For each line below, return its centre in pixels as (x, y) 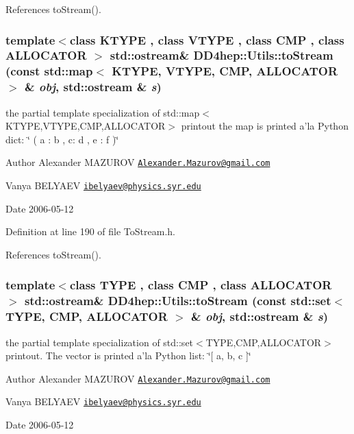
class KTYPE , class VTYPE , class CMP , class (207, 39)
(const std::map (49, 71)
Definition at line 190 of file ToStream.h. (90, 231)
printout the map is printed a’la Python (265, 126)
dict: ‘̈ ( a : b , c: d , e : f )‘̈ (62, 139)
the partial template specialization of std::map (103, 112)
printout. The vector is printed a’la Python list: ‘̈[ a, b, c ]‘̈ (128, 355)
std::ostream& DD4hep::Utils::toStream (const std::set (178, 301)
